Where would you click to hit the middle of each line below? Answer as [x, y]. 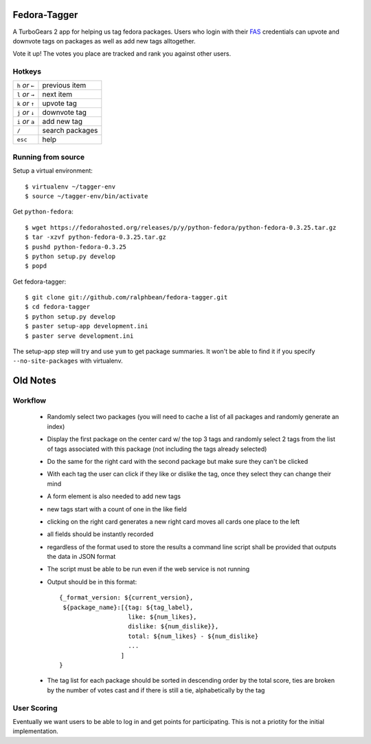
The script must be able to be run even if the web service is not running [148, 569]
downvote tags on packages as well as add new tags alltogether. [104, 41]
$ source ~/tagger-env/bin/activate [87, 196]
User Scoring [35, 708]
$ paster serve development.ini [79, 336]
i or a [26, 122]
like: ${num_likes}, [162, 617]
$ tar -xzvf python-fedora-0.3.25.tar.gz [95, 237]
